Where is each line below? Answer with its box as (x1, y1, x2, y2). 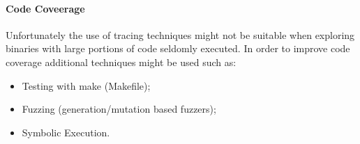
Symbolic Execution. (22, 125, 110, 139)
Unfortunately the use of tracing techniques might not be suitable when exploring (6, 27, 355, 42)
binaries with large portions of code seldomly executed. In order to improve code (6, 41, 350, 56)
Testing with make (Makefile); (22, 78, 151, 93)
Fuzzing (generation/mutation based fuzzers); (22, 102, 216, 116)
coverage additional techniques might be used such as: (6, 54, 237, 69)
